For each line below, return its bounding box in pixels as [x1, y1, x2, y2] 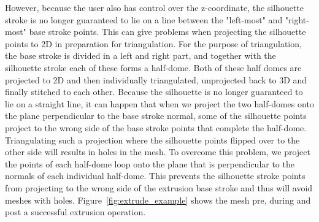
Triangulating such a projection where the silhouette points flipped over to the [5, 133, 300, 146]
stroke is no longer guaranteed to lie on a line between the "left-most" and [5, 13, 283, 26]
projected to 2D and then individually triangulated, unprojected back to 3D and [5, 73, 307, 86]
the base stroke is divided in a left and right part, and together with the [5, 49, 276, 62]
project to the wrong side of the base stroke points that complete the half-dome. [5, 121, 307, 134]
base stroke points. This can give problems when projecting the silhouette [29, 25, 306, 38]
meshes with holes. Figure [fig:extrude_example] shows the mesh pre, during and [5, 193, 311, 206]
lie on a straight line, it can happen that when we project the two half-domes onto [5, 97, 314, 110]
